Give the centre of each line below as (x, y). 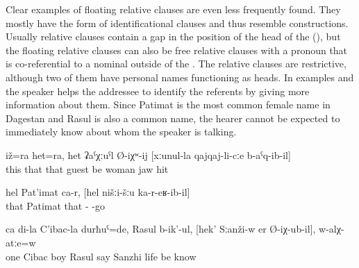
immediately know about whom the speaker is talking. (121, 132)
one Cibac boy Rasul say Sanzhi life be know (101, 256)
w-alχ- (332, 229)
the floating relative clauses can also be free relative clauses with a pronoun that (177, 50)
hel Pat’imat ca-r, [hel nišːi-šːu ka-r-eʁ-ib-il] (98, 192)
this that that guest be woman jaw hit (87, 168)
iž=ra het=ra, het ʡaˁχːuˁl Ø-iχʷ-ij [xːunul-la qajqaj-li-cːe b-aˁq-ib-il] (148, 154)
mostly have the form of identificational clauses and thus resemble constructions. (177, 23)
